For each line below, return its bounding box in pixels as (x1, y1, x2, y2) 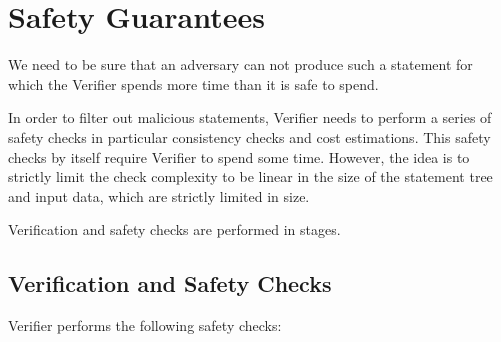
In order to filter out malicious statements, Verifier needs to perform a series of (8, 107, 492, 128)
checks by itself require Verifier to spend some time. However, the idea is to (8, 146, 470, 167)
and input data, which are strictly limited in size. (8, 185, 310, 206)
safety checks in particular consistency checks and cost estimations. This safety (8, 126, 491, 147)
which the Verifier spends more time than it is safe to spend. (8, 73, 379, 94)
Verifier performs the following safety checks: (8, 315, 282, 336)
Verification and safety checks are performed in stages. (8, 219, 341, 240)
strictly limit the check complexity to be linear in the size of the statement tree (8, 166, 493, 187)
